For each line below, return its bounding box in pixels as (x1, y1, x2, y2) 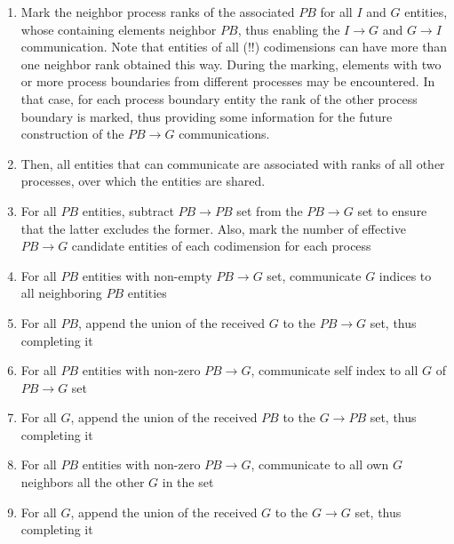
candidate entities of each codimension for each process (71, 236, 371, 255)
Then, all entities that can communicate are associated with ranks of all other (20, 154, 445, 172)
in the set (162, 473, 214, 492)
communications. (179, 124, 270, 143)
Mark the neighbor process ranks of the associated (20, 3, 295, 20)
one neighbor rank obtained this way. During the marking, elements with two (20, 54, 442, 73)
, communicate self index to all (251, 361, 418, 380)
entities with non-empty (82, 266, 212, 284)
